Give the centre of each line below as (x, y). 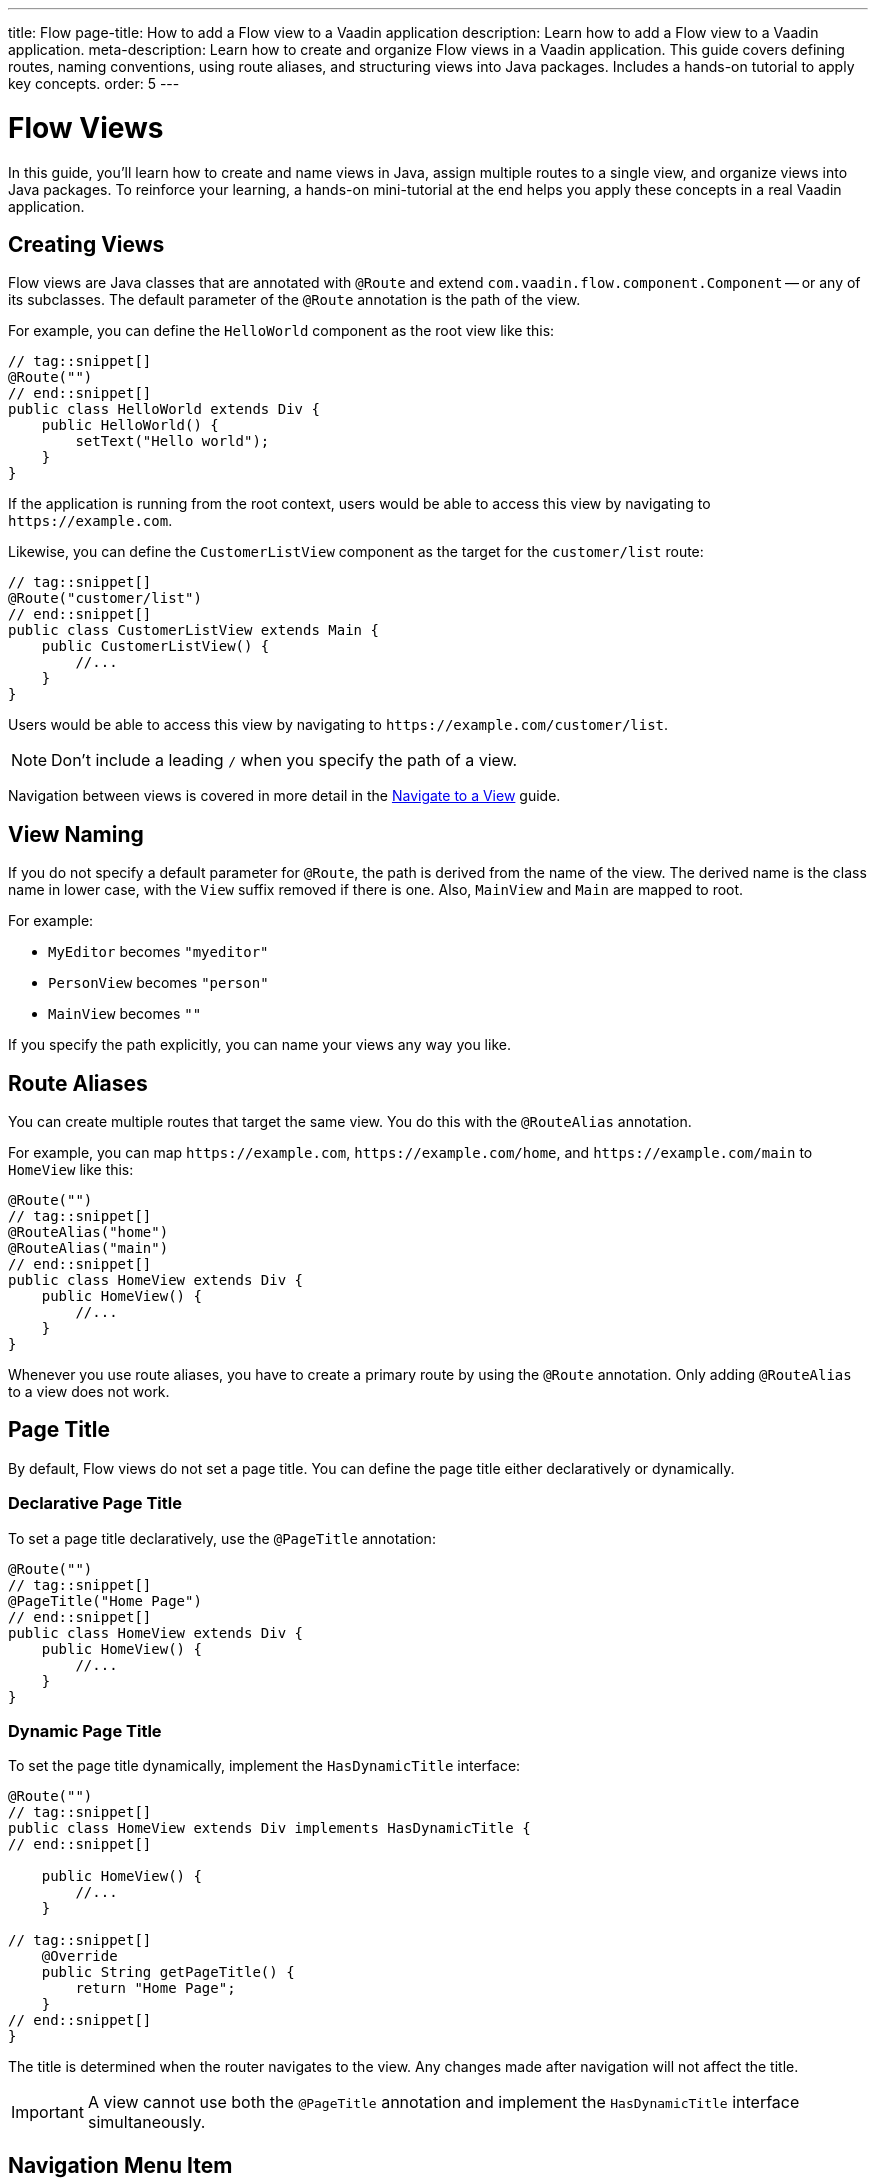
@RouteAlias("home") (88, 1232)
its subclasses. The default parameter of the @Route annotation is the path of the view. (294, 300)
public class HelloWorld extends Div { (164, 409)
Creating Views (86, 244)
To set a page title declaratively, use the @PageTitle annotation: (222, 1538)
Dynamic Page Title (85, 1731)
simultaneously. (146, 2122)
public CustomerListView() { (155, 646)
